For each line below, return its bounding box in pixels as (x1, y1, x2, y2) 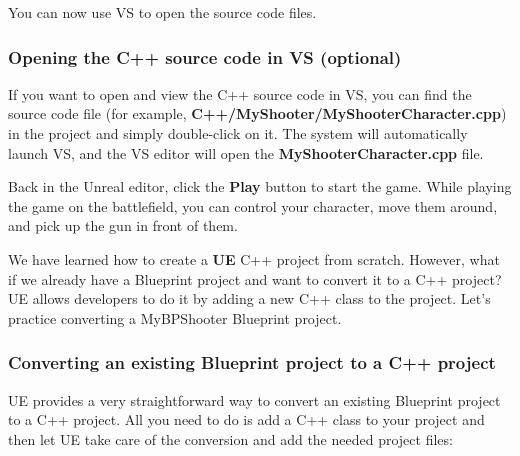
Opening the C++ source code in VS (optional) (8, 44, 402, 69)
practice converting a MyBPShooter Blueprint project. (8, 307, 342, 328)
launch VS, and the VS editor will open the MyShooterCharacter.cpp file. (8, 142, 484, 163)
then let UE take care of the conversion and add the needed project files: (8, 428, 453, 449)
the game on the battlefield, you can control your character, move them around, (8, 195, 498, 216)
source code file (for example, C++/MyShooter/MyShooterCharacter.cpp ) (8, 103, 507, 124)
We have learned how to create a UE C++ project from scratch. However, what (8, 248, 500, 269)
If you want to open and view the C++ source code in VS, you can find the (8, 83, 472, 104)
